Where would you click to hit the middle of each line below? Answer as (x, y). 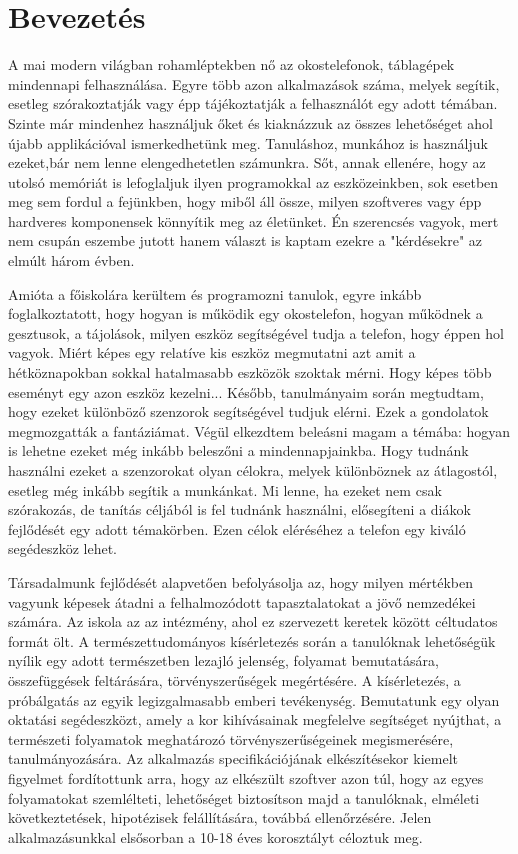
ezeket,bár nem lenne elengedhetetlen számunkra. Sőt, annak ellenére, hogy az (247, 162)
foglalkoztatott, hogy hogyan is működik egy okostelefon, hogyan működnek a (245, 313)
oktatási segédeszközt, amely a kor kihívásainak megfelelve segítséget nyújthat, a (255, 719)
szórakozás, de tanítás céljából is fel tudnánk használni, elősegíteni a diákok (239, 509)
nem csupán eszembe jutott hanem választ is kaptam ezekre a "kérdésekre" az (245, 240)
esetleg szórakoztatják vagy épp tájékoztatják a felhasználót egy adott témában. (253, 103)
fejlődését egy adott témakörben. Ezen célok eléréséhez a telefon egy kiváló (237, 528)
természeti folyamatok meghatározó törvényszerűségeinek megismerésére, (231, 738)
